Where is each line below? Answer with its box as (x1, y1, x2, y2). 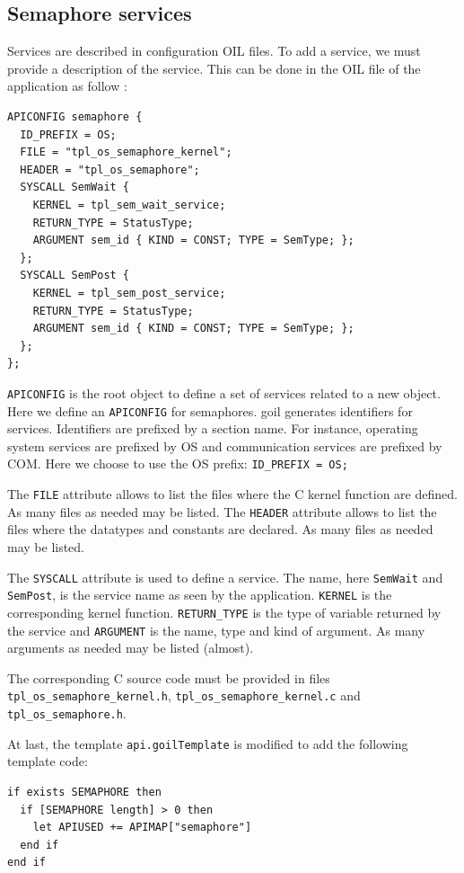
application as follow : (7, 76, 127, 95)
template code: (7, 752, 88, 771)
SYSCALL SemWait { (20, 181, 130, 194)
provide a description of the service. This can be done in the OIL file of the (7, 58, 421, 77)
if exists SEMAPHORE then (7, 785, 162, 798)
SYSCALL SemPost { (20, 269, 130, 282)
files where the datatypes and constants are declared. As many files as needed (7, 520, 433, 539)
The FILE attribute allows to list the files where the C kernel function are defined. (7, 485, 458, 503)
